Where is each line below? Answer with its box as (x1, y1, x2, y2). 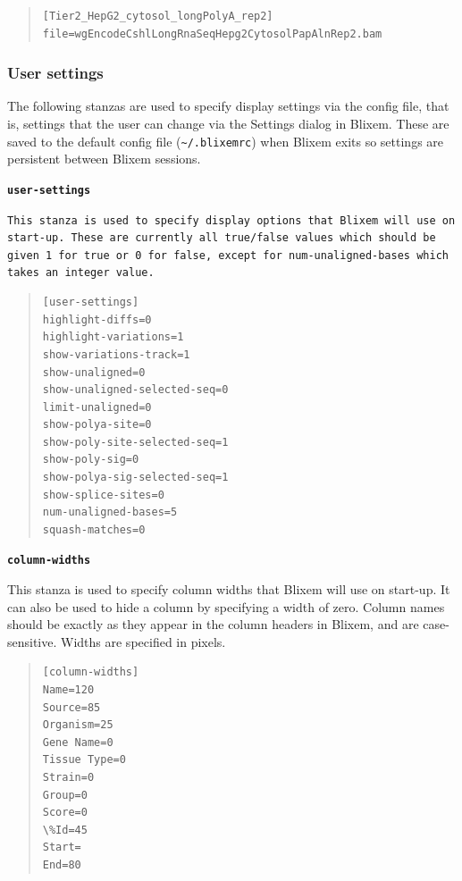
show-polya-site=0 (42, 418, 152, 432)
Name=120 (42, 684, 95, 697)
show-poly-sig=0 (42, 453, 139, 466)
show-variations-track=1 (42, 348, 190, 361)
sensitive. (7, 632, 57, 650)
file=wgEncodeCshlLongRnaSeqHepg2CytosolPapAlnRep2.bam (42, 27, 382, 40)
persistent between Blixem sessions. (7, 149, 201, 168)
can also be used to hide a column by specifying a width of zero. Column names (7, 597, 445, 616)
